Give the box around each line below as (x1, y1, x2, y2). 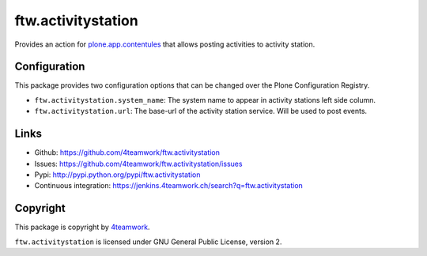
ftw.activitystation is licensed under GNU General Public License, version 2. (14, 237, 282, 247)
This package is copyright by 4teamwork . (14, 222, 150, 232)
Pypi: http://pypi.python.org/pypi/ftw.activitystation (34, 170, 201, 179)
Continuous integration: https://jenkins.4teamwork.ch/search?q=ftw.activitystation (34, 181, 304, 190)
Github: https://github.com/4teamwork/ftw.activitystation (34, 148, 221, 157)
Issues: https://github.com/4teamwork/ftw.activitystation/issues (34, 159, 243, 168)
